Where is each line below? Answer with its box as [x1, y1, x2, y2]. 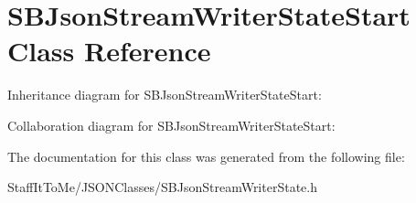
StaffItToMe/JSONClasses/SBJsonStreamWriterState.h [7, 177, 317, 197]
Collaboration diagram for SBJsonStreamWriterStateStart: [7, 115, 336, 134]
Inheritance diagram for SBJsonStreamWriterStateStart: [7, 85, 322, 104]
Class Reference [7, 32, 211, 69]
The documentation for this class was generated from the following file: [7, 146, 405, 166]
